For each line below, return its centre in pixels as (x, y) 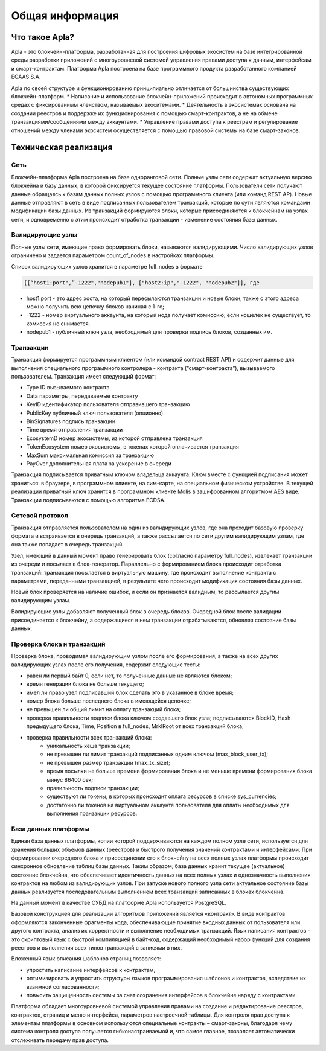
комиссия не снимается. (58, 324)
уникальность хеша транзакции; (88, 746)
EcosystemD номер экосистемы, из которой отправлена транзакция (114, 438)
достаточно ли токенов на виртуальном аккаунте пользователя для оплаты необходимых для (168, 805)
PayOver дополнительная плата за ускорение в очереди (99, 463)
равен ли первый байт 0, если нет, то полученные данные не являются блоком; (129, 676)
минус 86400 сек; (70, 779)
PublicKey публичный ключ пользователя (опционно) (95, 413)
